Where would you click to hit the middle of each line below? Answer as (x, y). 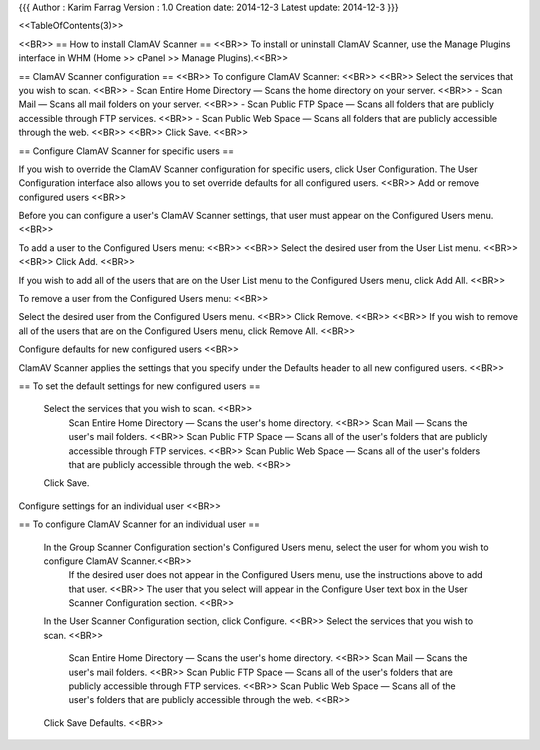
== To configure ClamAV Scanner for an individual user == (139, 524)
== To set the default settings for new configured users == (139, 386)
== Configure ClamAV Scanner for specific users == (126, 151)
